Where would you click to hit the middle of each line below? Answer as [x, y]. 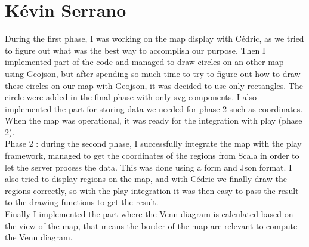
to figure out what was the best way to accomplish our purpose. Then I [135, 50]
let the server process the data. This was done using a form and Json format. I [149, 167]
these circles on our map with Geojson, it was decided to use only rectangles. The [154, 85]
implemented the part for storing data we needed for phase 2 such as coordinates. [154, 108]
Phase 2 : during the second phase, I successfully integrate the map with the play [153, 143]
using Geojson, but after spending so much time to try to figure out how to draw [153, 73]
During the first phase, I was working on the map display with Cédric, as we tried [154, 38]
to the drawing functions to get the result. [82, 202]
